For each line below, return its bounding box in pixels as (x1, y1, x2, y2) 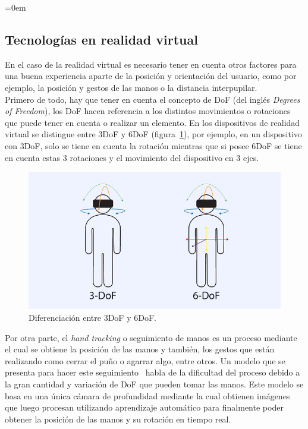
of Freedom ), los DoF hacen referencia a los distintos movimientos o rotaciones (5, 105, 291, 117)
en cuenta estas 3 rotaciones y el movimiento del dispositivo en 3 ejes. (5, 151, 259, 163)
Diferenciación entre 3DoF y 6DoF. (29, 311, 156, 323)
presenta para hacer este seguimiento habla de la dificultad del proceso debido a (5, 366, 300, 378)
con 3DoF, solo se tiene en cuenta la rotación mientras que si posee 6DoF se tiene (5, 139, 302, 152)
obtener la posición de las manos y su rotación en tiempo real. (5, 412, 231, 425)
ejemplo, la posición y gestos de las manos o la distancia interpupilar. (5, 81, 257, 93)
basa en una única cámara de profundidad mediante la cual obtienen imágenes (5, 389, 290, 402)
